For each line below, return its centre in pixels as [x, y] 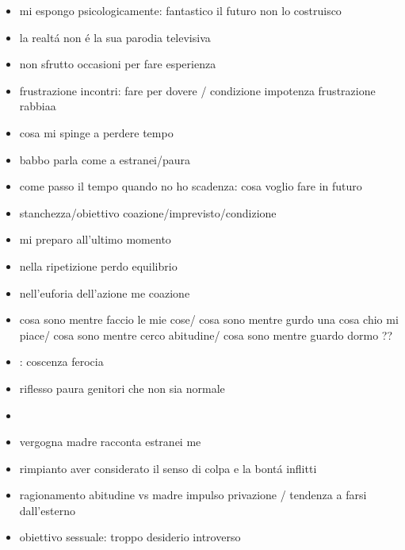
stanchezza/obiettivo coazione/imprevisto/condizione [148, 212]
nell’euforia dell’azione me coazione [105, 292]
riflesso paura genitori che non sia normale [122, 388]
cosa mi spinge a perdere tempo [96, 132]
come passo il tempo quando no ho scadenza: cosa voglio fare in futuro [191, 186]
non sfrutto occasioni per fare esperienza [118, 64]
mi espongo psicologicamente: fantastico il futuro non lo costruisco [180, 10]
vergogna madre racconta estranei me [110, 442]
